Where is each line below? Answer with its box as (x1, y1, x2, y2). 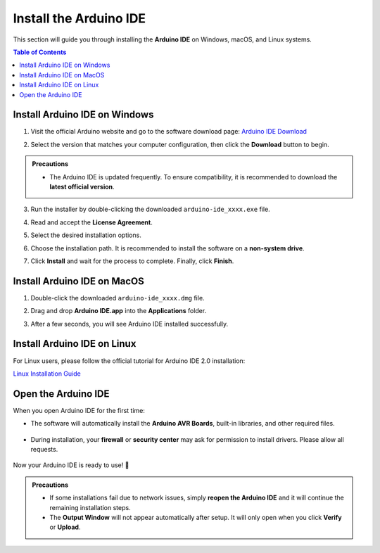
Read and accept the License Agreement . (30, 218, 153, 227)
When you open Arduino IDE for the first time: (13, 406, 146, 414)
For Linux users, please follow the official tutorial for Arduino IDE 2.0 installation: (13, 356, 246, 365)
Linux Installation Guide (13, 369, 81, 378)
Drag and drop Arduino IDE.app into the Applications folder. (30, 307, 207, 315)
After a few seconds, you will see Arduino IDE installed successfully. (30, 319, 229, 328)
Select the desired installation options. (30, 231, 142, 239)
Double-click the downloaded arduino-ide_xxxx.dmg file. (30, 293, 205, 302)
